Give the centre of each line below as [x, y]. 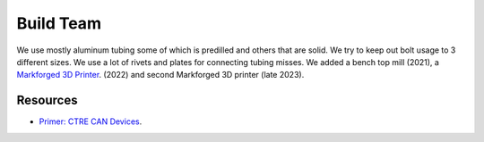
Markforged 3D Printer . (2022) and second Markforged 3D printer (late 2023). [160, 75]
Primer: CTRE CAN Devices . [91, 121]
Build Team [59, 23]
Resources [47, 100]
